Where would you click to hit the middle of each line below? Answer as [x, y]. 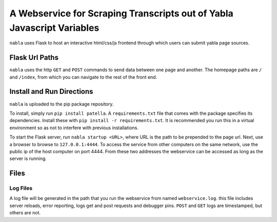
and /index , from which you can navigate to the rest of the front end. [83, 77]
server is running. [28, 158]
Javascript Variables [54, 28]
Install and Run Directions [51, 92]
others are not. [25, 213]
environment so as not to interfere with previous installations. [74, 128]
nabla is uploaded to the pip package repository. [62, 104]
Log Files [21, 188]
